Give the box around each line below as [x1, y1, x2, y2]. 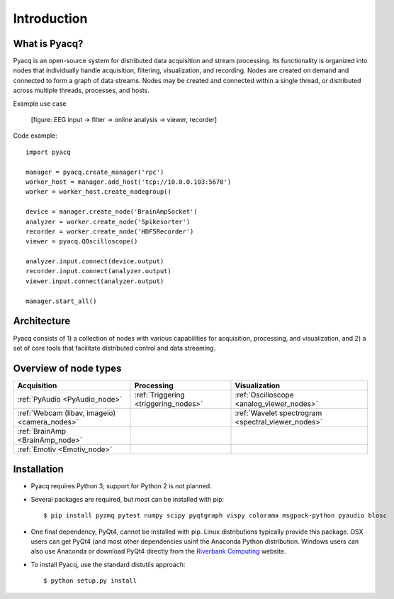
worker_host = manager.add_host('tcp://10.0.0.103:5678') [26, 177, 232, 186]
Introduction [13, 11, 88, 26]
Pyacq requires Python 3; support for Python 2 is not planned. [30, 482, 212, 490]
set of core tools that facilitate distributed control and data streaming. [13, 344, 216, 352]
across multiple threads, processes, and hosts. [13, 86, 150, 95]
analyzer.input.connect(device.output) [26, 258, 164, 265]
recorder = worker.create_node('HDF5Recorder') [26, 227, 194, 236]
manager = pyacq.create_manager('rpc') [26, 167, 164, 176]
